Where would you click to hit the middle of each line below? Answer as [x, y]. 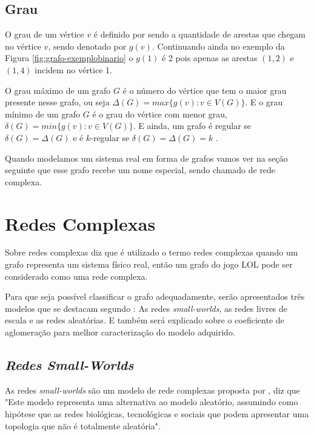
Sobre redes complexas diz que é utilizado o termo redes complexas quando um [152, 252]
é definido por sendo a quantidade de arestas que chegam [200, 34]
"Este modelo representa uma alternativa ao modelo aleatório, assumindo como [152, 402]
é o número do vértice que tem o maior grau [205, 90]
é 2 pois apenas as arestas [210, 58]
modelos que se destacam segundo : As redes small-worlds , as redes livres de [146, 308]
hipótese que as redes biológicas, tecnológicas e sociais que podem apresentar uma [157, 414]
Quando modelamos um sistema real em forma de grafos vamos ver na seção [146, 158]
